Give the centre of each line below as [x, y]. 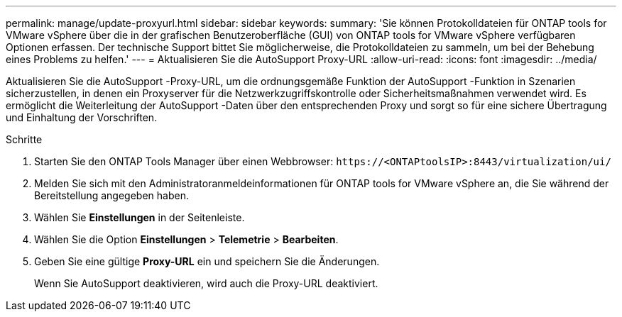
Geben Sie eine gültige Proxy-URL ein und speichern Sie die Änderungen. [207, 261]
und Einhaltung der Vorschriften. [82, 117]
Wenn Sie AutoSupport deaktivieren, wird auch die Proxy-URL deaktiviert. [206, 283]
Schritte [24, 139]
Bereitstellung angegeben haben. [111, 195]
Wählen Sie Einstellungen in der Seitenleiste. [140, 217]
